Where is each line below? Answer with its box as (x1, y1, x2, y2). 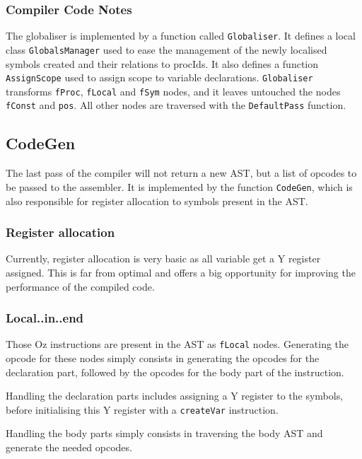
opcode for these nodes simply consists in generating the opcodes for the (6, 351, 320, 366)
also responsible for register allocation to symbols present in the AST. (6, 193, 308, 208)
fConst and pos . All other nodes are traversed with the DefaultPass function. (6, 98, 346, 112)
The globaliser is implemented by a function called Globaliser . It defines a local (6, 28, 356, 43)
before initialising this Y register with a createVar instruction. (6, 402, 279, 417)
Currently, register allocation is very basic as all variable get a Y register (6, 251, 321, 266)
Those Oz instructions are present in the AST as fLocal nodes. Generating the (6, 337, 349, 351)
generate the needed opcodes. (6, 440, 132, 455)
